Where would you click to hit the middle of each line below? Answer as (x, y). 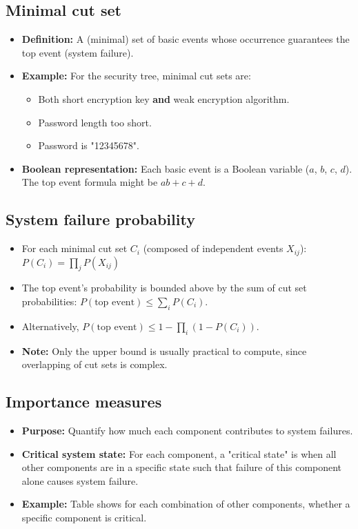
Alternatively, (50, 326)
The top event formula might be (90, 182)
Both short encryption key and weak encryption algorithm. (164, 98)
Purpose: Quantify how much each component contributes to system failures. (187, 430)
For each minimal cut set (74, 248)
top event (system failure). (78, 52)
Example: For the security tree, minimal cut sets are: (136, 76)
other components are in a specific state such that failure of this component (182, 467)
